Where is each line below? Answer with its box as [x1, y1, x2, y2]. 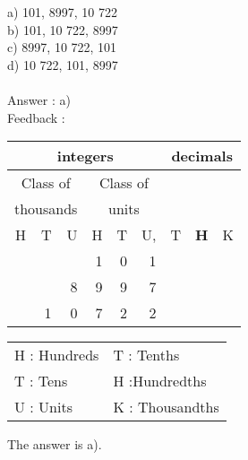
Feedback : [7, 108, 65, 126]
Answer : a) [7, 90, 71, 108]
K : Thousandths [113, 396, 219, 418]
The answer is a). [7, 435, 102, 454]
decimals [171, 145, 233, 167]
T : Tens [14, 370, 68, 392]
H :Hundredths [113, 370, 207, 392]
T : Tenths [113, 344, 180, 366]
